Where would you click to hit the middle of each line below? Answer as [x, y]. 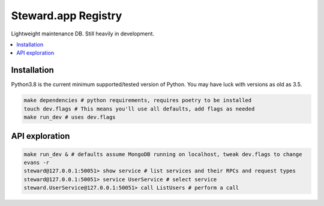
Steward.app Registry [67, 16]
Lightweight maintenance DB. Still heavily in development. [83, 34]
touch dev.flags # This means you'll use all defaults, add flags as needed [139, 109]
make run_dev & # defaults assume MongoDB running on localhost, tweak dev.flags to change [163, 154]
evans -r [37, 162]
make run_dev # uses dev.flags [70, 117]
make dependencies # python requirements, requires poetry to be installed [138, 100]
